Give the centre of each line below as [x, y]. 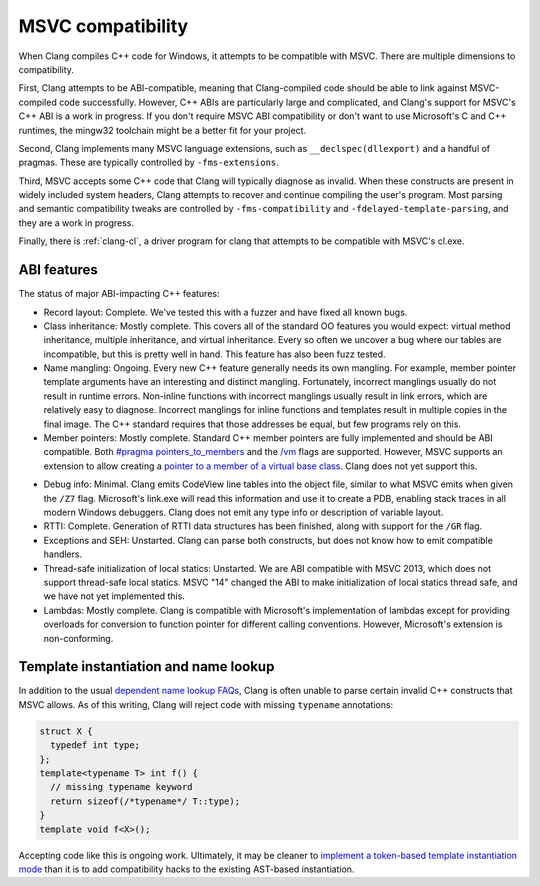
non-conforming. [78, 638]
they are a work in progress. [76, 222]
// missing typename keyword [122, 787]
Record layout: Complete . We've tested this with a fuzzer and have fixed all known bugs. [225, 312]
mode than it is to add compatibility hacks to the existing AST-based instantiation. [186, 869]
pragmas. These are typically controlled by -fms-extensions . [148, 162]
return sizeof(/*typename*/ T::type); [145, 801]
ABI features [58, 270]
